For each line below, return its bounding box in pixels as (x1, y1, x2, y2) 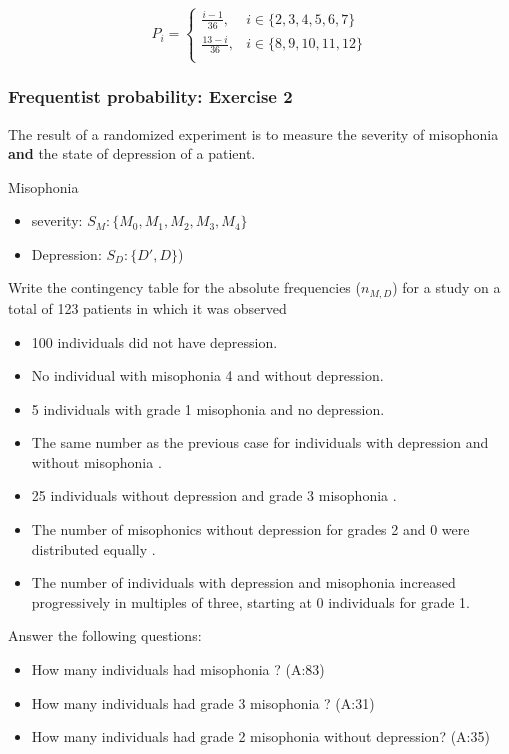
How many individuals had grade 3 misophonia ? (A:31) (31, 692, 375, 713)
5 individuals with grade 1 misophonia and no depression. (31, 398, 385, 419)
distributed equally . (31, 538, 156, 559)
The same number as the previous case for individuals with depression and (31, 432, 489, 453)
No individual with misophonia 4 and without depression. (31, 365, 384, 386)
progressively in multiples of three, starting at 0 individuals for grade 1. (31, 591, 470, 612)
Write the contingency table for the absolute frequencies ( (8, 277, 361, 298)
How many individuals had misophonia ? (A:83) (31, 659, 325, 680)
